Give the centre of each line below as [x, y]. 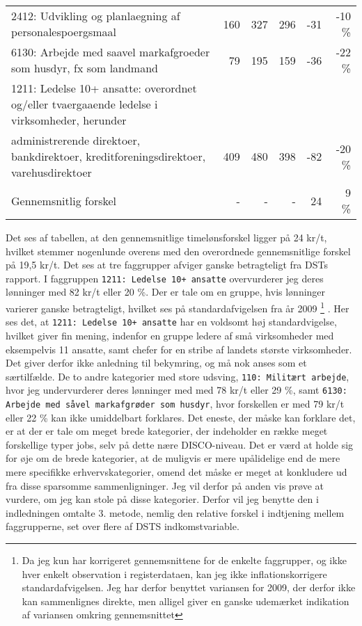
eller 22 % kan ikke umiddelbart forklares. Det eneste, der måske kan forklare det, [181, 417]
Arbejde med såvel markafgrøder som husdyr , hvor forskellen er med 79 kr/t [175, 404]
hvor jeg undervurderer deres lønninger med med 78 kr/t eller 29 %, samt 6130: [176, 390]
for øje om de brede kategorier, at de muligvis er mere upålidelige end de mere [173, 458]
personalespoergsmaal [64, 32]
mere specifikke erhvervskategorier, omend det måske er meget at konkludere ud [176, 472]
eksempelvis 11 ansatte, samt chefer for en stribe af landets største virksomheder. [179, 349]
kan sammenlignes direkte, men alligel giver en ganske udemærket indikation [186, 601]
